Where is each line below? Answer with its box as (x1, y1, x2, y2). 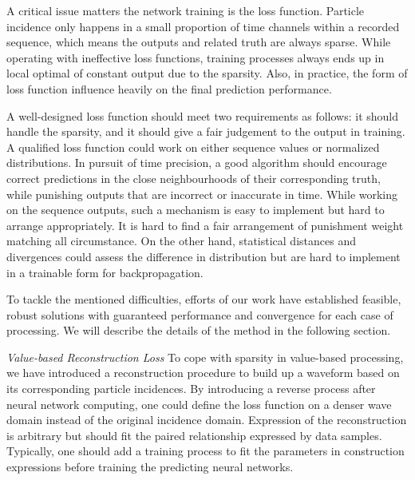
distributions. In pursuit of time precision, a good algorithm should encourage (6, 154, 387, 171)
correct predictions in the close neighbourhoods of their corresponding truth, (6, 169, 381, 186)
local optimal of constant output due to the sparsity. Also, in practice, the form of (6, 65, 408, 81)
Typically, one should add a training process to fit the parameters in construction (6, 442, 405, 459)
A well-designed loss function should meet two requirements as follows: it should (6, 107, 399, 124)
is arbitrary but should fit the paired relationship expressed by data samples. (6, 426, 382, 443)
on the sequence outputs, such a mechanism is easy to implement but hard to (6, 201, 385, 218)
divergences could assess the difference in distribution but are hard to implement (6, 248, 401, 264)
